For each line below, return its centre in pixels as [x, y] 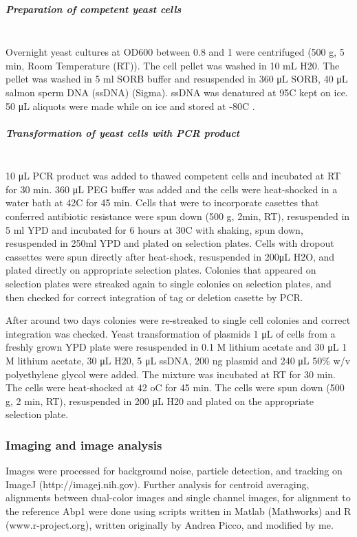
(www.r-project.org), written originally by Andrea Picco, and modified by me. [170, 524]
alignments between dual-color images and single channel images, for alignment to [178, 497]
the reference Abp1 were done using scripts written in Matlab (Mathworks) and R [178, 511]
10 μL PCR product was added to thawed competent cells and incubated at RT [173, 176]
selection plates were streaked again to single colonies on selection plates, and [169, 284]
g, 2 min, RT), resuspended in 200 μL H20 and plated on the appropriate [160, 401]
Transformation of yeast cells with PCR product [123, 132]
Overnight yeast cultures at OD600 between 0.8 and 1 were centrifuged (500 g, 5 [175, 52]
